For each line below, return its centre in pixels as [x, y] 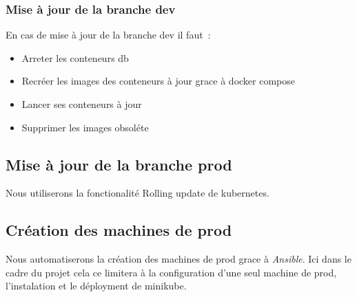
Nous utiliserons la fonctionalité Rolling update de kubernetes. [137, 193]
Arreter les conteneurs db [75, 57]
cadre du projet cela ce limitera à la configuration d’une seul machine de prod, [171, 272]
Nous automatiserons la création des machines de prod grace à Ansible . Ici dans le [178, 259]
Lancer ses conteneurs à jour [82, 104]
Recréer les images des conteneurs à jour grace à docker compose [159, 81]
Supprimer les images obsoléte [85, 127]
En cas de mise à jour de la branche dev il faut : [108, 35]
